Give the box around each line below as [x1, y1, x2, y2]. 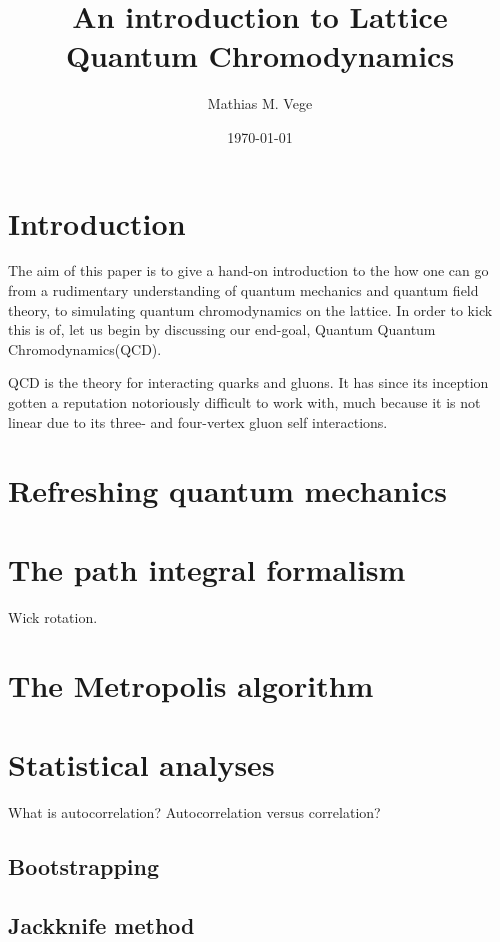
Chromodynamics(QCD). [8, 338, 162, 359]
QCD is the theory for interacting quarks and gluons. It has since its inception [8, 372, 489, 393]
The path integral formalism [8, 548, 406, 589]
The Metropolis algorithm [8, 665, 374, 706]
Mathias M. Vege [207, 93, 313, 114]
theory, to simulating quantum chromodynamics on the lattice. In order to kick [8, 299, 493, 320]
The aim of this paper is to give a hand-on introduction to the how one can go [8, 260, 489, 281]
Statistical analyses [8, 743, 275, 784]
